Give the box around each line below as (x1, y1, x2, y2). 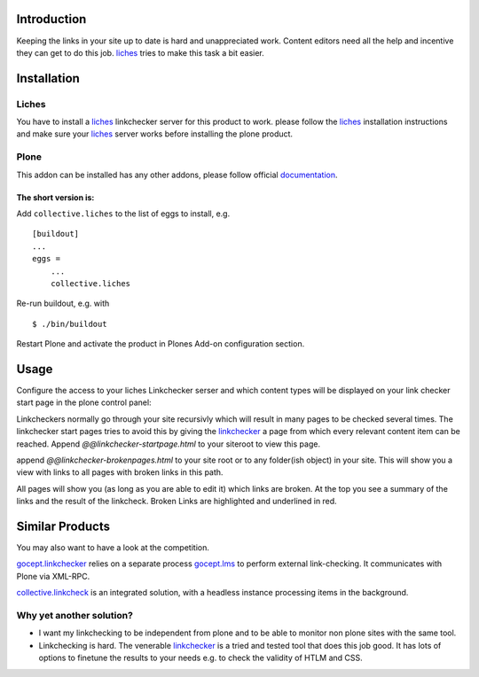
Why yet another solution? (16, 609, 133, 621)
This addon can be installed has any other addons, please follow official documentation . (16, 169, 338, 180)
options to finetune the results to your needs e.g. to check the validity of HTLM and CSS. (38, 652, 363, 664)
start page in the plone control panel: (16, 397, 152, 408)
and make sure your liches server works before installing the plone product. (16, 128, 293, 139)
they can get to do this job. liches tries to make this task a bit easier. (16, 47, 265, 58)
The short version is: (16, 191, 95, 203)
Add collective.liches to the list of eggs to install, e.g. (16, 208, 231, 219)
